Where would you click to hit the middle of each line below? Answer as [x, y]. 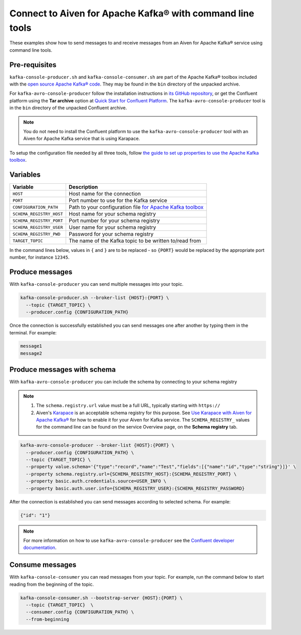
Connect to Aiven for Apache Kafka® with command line [132, 13]
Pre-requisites [33, 65]
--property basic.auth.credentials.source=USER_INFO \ [96, 481]
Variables [25, 174]
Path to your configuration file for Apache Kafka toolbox [136, 207]
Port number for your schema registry [114, 221]
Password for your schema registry [111, 234]
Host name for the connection [105, 194]
